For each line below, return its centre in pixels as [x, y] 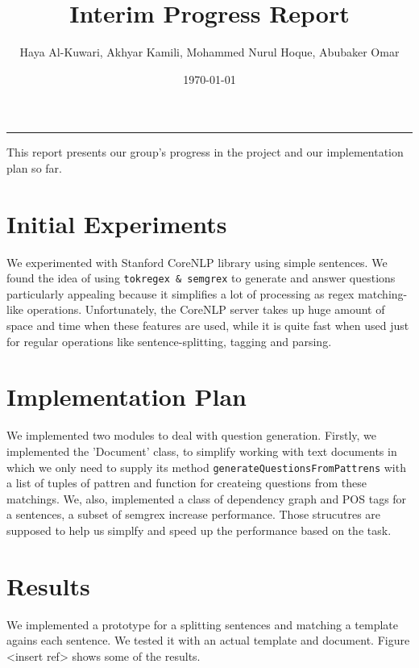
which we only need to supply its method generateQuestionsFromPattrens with [206, 467]
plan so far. [34, 167]
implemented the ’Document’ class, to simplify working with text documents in [202, 451]
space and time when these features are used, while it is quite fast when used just [208, 326]
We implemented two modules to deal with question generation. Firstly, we [191, 435]
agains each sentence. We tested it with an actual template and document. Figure [208, 640]
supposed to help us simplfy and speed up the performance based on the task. [199, 530]
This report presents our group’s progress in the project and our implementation [205, 152]
